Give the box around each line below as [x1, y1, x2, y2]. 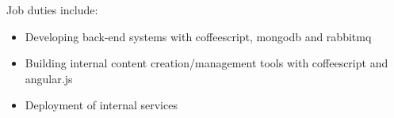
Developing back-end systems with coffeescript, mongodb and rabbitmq [25, 28, 372, 44]
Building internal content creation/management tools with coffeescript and [25, 55, 388, 71]
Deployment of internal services [25, 97, 178, 113]
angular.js [25, 70, 73, 86]
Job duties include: [6, 2, 98, 17]
